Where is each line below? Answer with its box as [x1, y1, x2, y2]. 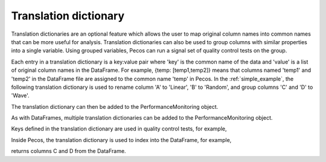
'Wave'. [11, 92, 30, 99]
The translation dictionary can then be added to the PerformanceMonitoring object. [11, 103, 219, 110]
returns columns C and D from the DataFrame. [11, 147, 126, 155]
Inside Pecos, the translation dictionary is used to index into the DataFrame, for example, [11, 136, 232, 143]
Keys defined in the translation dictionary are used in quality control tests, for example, [11, 125, 227, 132]
